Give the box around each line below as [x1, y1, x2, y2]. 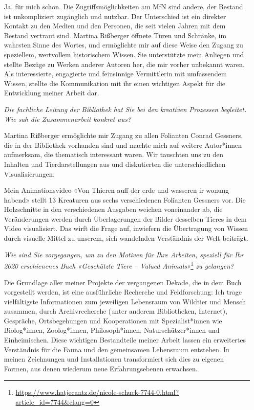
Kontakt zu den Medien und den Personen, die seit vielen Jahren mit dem [4, 21, 226, 31]
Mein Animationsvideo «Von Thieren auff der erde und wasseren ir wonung [4, 185, 229, 195]
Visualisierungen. [4, 168, 55, 179]
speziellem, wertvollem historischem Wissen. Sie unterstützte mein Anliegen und [4, 49, 244, 59]
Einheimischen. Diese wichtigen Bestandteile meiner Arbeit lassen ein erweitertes [4, 335, 246, 345]
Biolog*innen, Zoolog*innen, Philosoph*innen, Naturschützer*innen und [4, 325, 220, 335]
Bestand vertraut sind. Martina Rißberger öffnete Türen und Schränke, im [4, 30, 227, 40]
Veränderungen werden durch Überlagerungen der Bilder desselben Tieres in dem [4, 213, 247, 224]
